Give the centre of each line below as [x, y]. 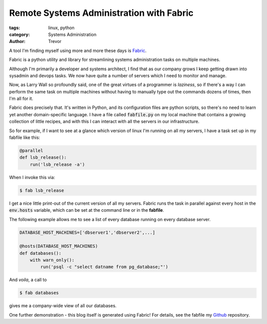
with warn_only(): [52, 260]
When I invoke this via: [32, 177]
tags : [15, 28]
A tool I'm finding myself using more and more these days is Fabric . [78, 50]
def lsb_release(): [43, 158]
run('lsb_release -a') [57, 164]
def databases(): [41, 253]
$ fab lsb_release [42, 190]
